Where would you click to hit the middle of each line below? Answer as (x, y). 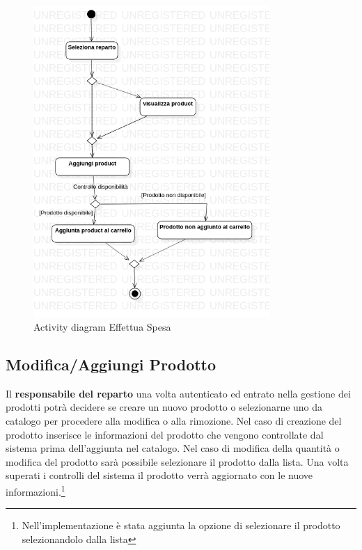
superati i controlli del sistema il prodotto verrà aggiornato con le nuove (159, 475)
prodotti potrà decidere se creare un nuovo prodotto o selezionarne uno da (164, 407)
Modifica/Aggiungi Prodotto (111, 364)
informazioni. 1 (36, 490)
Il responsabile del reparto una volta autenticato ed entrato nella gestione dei (178, 393)
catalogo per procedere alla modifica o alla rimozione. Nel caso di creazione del (174, 420)
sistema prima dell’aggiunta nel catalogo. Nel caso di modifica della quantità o (173, 448)
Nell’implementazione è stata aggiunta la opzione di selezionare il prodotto (181, 525)
